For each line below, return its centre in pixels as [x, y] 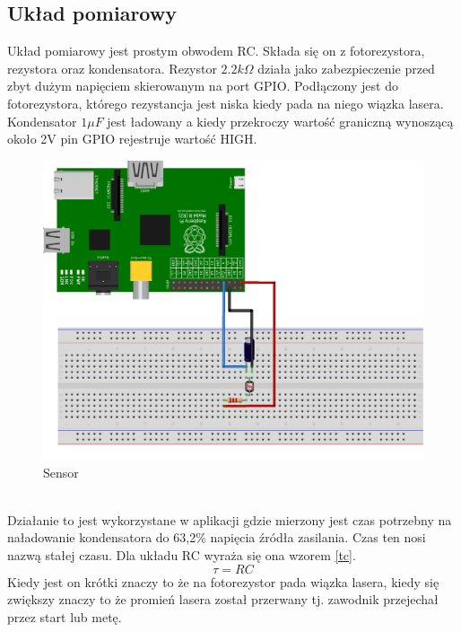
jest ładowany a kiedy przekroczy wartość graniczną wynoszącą [280, 121]
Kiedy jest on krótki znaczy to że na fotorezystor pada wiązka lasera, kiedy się [223, 581]
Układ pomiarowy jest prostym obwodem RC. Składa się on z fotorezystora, [216, 51]
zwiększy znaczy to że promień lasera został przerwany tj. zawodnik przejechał [223, 599]
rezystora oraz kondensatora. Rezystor [112, 68]
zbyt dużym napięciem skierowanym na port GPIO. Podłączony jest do [203, 86]
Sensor [61, 472]
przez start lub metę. [65, 616]
